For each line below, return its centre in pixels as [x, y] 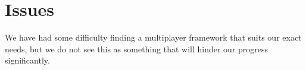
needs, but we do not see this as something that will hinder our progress [137, 49]
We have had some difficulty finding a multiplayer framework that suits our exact [153, 37]
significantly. [27, 60]
